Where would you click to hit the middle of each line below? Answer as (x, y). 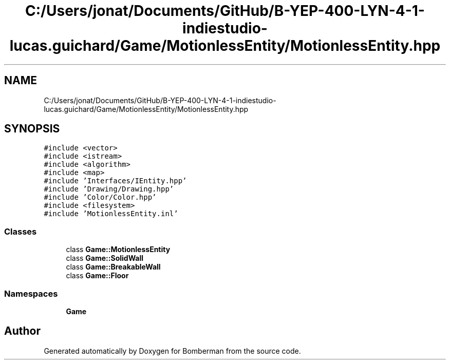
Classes (21, 231)
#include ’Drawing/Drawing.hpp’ (109, 189)
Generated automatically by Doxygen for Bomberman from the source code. (172, 351)
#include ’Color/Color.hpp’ (100, 197)
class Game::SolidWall (105, 258)
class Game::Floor (97, 276)
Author (22, 331)
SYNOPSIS (32, 129)
